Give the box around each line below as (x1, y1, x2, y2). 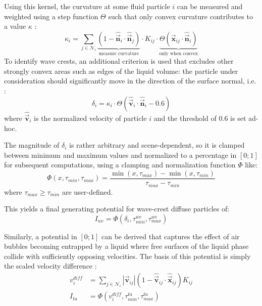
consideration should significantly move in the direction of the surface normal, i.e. (4, 75, 256, 86)
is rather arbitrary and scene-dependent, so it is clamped (69, 140, 245, 150)
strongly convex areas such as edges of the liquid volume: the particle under (4, 65, 238, 76)
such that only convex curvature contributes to (108, 11, 253, 21)
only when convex (159, 51, 198, 56)
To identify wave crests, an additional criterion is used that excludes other (4, 56, 234, 66)
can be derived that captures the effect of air (101, 231, 240, 241)
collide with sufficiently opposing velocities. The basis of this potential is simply (4, 250, 251, 261)
